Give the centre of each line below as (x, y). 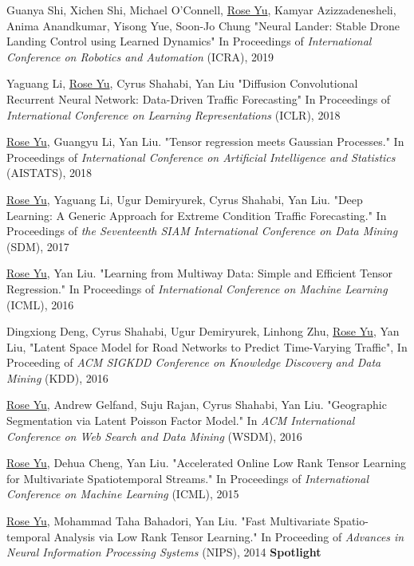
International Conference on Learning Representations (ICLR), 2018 (173, 114)
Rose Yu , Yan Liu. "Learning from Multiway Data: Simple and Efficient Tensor (200, 273)
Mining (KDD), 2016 (57, 377)
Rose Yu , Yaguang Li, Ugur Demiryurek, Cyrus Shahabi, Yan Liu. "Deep (185, 199)
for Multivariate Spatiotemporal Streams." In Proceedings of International (188, 478)
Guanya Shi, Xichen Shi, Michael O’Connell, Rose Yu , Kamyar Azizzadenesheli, (201, 10)
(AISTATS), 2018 (49, 173)
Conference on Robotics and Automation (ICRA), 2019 (140, 56)
